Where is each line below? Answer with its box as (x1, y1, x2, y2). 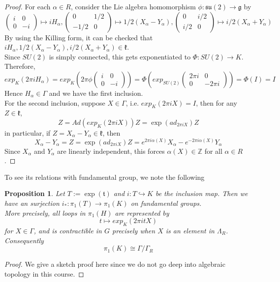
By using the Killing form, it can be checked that (4, 32, 153, 42)
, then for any (196, 97, 237, 108)
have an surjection (4, 198, 60, 208)
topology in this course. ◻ (4, 268, 84, 279)
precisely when (112, 225, 156, 235)
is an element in (165, 225, 215, 235)
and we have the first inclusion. (49, 87, 143, 98)
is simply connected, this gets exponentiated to (49, 51, 191, 61)
